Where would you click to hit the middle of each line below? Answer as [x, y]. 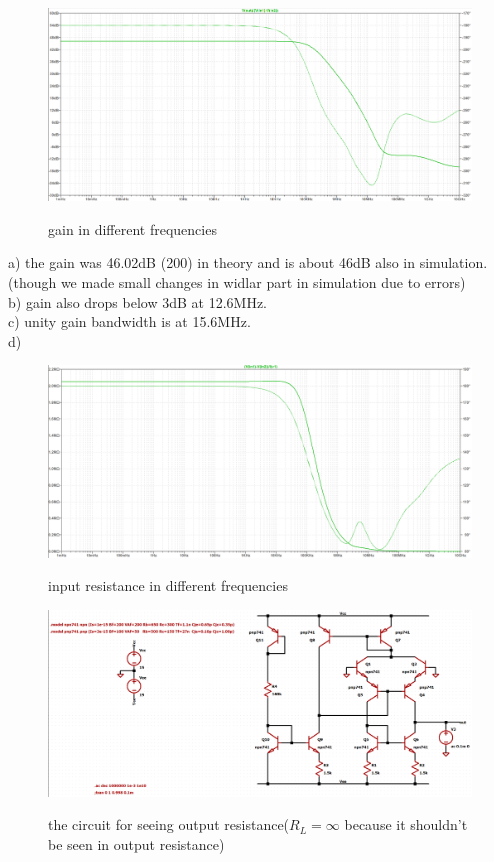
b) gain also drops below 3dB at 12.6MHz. [137, 301]
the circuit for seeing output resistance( [169, 824]
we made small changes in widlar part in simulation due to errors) [263, 281]
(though [32, 281]
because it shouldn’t [406, 824]
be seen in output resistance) [136, 843]
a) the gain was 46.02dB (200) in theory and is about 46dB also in [212, 262]
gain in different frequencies [132, 228]
